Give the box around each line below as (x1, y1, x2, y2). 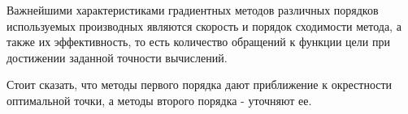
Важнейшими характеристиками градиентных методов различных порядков (7, 2, 379, 18)
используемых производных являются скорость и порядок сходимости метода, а (7, 17, 401, 34)
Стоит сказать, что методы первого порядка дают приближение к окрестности (7, 76, 393, 93)
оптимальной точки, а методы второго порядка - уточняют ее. (7, 91, 312, 108)
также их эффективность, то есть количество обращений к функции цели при (7, 33, 390, 50)
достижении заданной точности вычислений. (7, 49, 228, 65)
